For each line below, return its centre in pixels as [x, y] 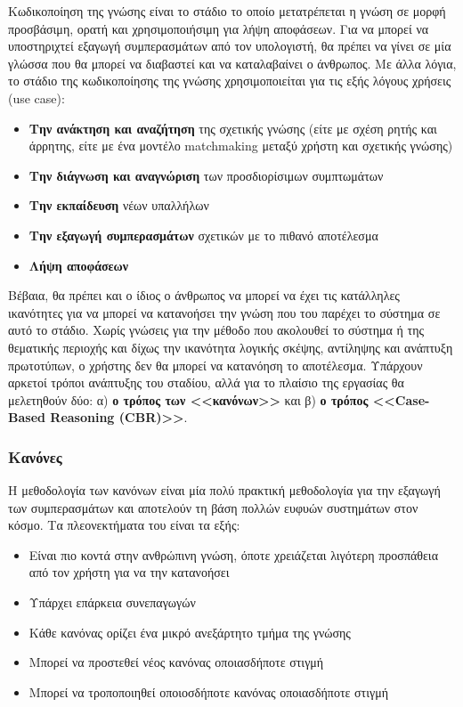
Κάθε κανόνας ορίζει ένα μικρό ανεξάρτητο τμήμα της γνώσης [190, 632]
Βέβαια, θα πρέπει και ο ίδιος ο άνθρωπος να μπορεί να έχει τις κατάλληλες [204, 295]
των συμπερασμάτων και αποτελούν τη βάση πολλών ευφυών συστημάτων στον [213, 507]
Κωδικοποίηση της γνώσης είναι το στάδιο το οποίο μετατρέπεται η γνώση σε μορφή [227, 11]
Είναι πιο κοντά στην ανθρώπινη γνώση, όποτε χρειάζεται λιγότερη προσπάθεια [233, 554]
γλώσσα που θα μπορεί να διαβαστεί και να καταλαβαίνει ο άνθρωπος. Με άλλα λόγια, [232, 63]
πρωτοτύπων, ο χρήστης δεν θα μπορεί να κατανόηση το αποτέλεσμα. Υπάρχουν [215, 365]
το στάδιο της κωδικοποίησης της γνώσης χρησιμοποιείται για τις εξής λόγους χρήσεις [230, 81]
